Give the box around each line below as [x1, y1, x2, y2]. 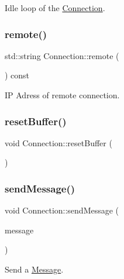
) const [5, 69, 30, 81]
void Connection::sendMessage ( [5, 204, 119, 216]
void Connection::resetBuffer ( [5, 136, 112, 149]
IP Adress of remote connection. [5, 89, 120, 101]
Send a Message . [5, 263, 64, 275]
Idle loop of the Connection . [5, 2, 105, 13]
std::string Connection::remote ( [5, 49, 119, 61]
